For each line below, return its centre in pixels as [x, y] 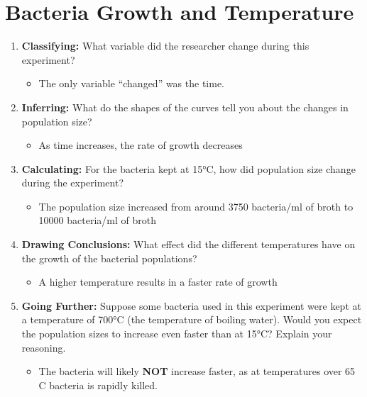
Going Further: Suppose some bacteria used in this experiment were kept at [191, 305]
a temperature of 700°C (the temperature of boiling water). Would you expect [192, 319]
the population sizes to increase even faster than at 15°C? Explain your [177, 334]
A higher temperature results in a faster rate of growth [158, 282]
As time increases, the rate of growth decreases [141, 145]
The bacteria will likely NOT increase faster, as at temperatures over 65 [197, 371]
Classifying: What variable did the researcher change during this [165, 46]
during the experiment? [73, 183]
